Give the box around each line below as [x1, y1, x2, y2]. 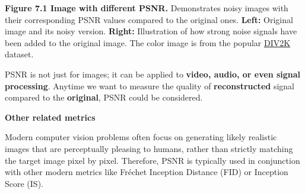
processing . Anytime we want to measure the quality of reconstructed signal [5, 79, 294, 92]
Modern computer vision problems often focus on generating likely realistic [5, 131, 277, 143]
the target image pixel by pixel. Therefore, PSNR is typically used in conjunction [5, 154, 300, 166]
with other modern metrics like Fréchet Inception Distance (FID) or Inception [5, 166, 288, 178]
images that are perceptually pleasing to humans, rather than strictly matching [5, 142, 293, 154]
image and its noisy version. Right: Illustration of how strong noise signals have [5, 25, 297, 37]
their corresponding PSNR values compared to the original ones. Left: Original [5, 13, 293, 25]
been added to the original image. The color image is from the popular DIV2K [5, 36, 291, 48]
